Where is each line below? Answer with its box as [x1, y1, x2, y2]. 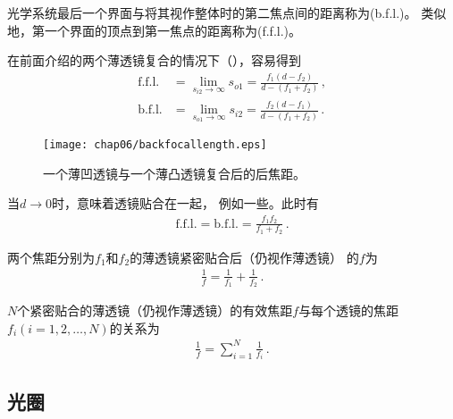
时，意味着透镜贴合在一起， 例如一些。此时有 [52, 194, 319, 213]
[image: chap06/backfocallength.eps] [43, 138, 267, 151]
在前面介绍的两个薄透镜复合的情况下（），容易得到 [7, 51, 301, 70]
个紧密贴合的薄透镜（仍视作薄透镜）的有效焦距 [17, 301, 293, 320]
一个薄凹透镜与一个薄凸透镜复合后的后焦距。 [43, 163, 306, 182]
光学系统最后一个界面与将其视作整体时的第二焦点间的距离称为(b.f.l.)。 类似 [7, 4, 447, 21]
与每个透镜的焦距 [298, 301, 399, 320]
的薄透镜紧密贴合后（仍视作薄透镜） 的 [130, 247, 359, 266]
